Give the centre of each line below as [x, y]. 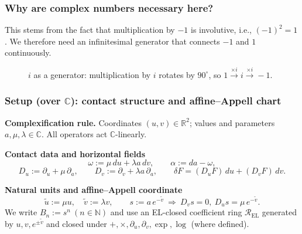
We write [21, 212]
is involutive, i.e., [221, 30]
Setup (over [33, 101]
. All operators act [74, 134]
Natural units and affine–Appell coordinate [94, 190]
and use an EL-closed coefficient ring [176, 212]
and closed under [77, 223]
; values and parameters [232, 122]
